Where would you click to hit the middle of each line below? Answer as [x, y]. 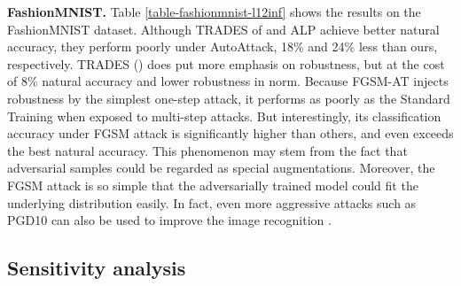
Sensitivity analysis [97, 268]
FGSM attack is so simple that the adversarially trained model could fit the [213, 185]
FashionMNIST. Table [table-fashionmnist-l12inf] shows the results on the [214, 12]
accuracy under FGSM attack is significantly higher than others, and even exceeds [230, 133]
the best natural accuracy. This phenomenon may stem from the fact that [207, 150]
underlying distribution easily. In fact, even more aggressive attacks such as [212, 202]
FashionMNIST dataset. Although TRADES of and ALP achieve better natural [223, 29]
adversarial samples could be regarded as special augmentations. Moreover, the [221, 168]
